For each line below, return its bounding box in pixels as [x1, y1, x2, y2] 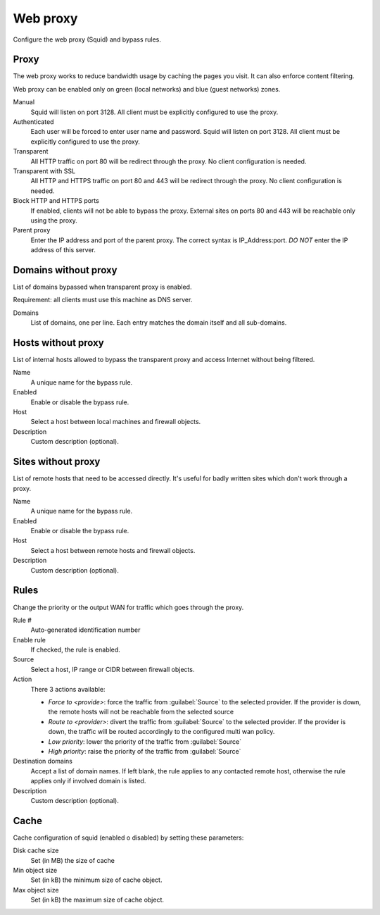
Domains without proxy [13, 264, 118, 276]
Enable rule [13, 635, 46, 644]
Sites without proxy [13, 456, 101, 468]
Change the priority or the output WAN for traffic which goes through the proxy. [13, 603, 244, 611]
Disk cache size [13, 846, 59, 855]
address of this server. [30, 246, 96, 254]
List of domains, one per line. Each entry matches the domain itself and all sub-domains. [30, 318, 287, 327]
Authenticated [13, 118, 54, 126]
